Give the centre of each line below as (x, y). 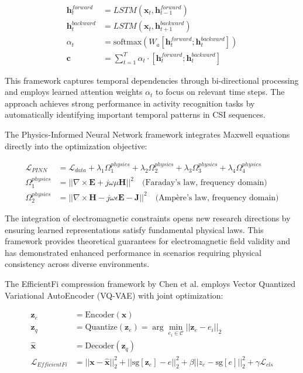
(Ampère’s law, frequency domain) (217, 198)
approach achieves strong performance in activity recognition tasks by (130, 103)
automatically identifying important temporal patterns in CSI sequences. (135, 114)
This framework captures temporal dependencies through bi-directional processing (152, 80)
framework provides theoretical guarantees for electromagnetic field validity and (148, 241)
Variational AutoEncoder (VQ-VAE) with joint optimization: (114, 295)
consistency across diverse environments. (77, 264)
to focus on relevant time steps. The (220, 92)
